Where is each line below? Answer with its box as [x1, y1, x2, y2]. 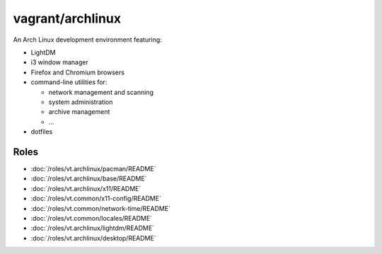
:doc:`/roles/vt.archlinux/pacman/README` [30, 164, 156, 173]
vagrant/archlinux [13, 11, 122, 26]
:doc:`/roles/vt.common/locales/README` [30, 214, 152, 222]
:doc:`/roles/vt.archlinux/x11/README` [30, 184, 141, 192]
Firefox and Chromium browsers [30, 68, 125, 76]
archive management [48, 108, 110, 116]
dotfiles [30, 127, 53, 136]
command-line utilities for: [30, 78, 108, 86]
